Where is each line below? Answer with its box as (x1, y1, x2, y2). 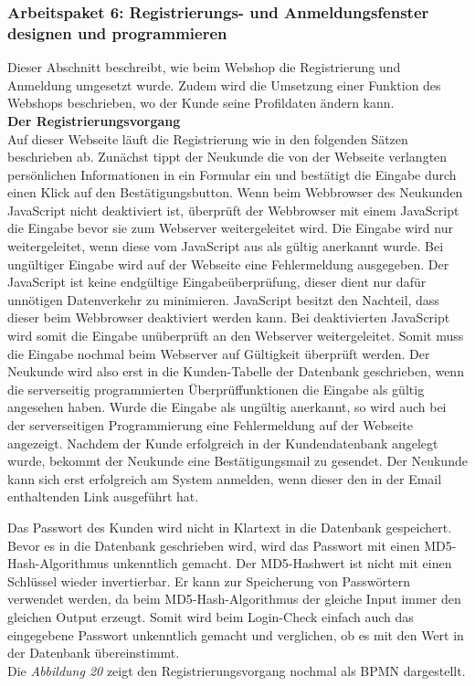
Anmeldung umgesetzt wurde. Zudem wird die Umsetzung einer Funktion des (7, 75, 441, 94)
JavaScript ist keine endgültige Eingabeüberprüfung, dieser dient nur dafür (7, 272, 427, 291)
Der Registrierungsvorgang (7, 111, 181, 130)
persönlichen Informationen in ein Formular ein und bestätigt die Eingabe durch (7, 164, 457, 184)
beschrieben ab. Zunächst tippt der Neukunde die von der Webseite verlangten (7, 147, 448, 166)
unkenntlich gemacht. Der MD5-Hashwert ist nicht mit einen (112, 554, 452, 573)
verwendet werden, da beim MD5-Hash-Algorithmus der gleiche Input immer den (7, 589, 461, 608)
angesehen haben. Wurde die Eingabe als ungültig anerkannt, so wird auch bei (7, 397, 447, 417)
